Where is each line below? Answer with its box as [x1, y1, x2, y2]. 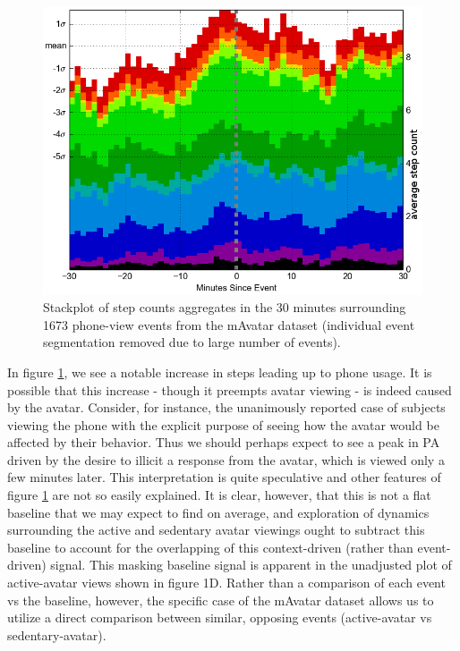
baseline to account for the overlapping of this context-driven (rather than [7, 537, 413, 556]
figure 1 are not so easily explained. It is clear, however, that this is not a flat [7, 486, 431, 504]
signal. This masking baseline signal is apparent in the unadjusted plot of [50, 555, 452, 574]
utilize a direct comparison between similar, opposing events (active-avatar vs [7, 608, 432, 627]
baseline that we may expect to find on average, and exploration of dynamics [7, 503, 430, 521]
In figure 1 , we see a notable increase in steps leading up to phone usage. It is [7, 362, 432, 381]
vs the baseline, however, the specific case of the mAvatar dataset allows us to [7, 590, 434, 609]
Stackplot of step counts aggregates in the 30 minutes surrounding [43, 298, 406, 317]
